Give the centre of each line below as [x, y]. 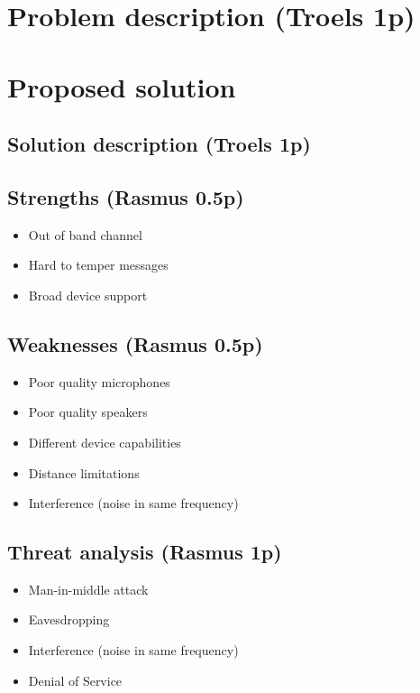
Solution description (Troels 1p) [159, 144]
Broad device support [88, 295]
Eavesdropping [69, 619]
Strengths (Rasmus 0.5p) [126, 196]
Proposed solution [122, 86]
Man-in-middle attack [88, 589]
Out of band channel [85, 234]
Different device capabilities [105, 442]
